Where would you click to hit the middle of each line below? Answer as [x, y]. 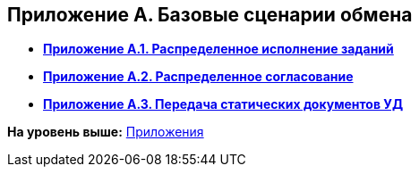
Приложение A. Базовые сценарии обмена [210, 15]
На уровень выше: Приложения [106, 132]
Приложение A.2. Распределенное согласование [198, 77]
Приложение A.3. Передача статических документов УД [223, 104]
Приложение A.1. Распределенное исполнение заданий [218, 49]
